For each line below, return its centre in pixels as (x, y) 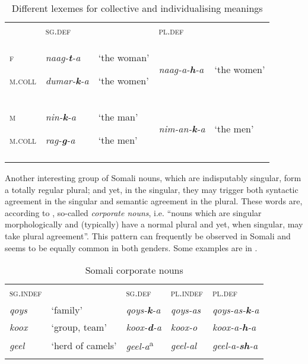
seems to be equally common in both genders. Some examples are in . (131, 247)
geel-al (184, 345)
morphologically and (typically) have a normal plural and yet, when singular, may (154, 224)
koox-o (184, 327)
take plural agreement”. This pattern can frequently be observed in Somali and (148, 235)
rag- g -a (60, 140)
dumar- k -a (67, 80)
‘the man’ (118, 117)
